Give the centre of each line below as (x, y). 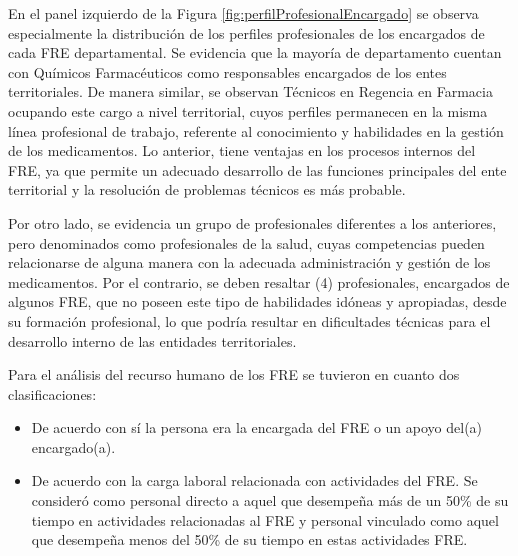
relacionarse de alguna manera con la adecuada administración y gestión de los (249, 262)
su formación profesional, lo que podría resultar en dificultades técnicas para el (249, 320)
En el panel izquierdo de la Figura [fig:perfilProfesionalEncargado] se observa (243, 13)
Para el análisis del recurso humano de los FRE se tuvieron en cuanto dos (234, 374)
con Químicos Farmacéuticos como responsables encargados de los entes (227, 71)
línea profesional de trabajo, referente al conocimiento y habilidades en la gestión (256, 130)
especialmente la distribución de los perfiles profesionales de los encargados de (246, 32)
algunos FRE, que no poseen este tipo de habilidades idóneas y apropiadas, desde (257, 301)
